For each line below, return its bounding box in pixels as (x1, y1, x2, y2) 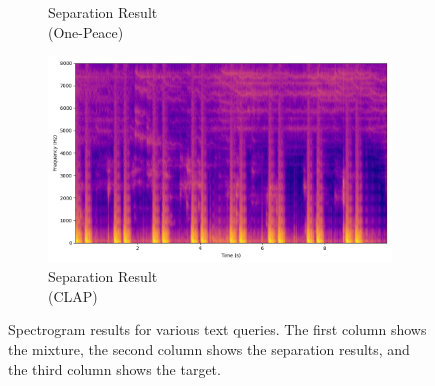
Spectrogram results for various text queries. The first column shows (8, 319, 427, 340)
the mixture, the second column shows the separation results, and (8, 338, 410, 359)
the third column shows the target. (8, 358, 221, 379)
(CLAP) (48, 285, 98, 306)
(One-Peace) (48, 21, 124, 42)
